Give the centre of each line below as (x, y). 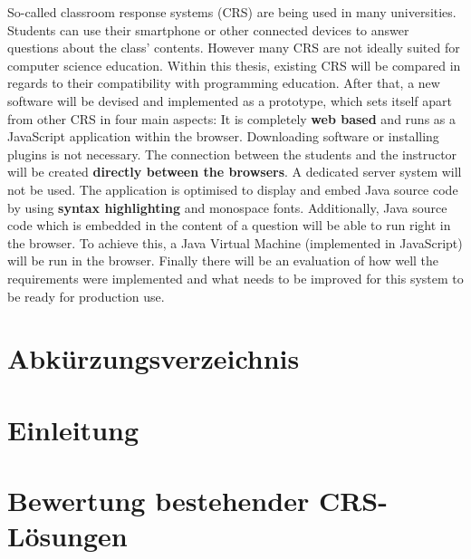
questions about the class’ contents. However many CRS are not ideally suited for (234, 48)
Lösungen (67, 536)
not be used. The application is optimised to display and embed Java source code (233, 189)
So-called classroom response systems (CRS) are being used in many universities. (232, 12)
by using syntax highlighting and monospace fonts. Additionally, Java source (227, 207)
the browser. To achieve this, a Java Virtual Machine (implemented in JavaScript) (235, 242)
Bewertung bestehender (159, 501)
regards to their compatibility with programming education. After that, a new (224, 83)
